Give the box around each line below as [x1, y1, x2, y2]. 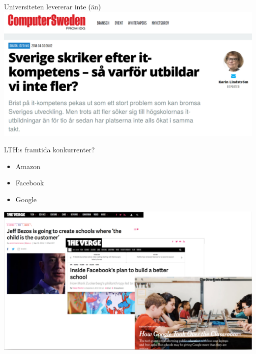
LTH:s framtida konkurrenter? [4, 144, 95, 155]
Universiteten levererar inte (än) [4, 1, 101, 11]
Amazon [15, 161, 40, 171]
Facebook [15, 177, 44, 188]
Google [15, 194, 37, 204]
